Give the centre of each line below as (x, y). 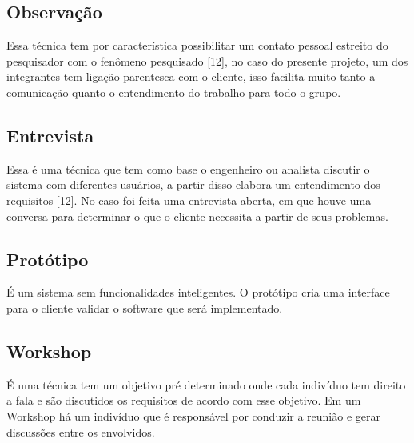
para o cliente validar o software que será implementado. (145, 307)
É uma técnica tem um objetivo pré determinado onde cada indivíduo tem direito (206, 384)
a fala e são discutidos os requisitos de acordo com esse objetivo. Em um (184, 400)
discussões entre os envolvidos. (81, 431)
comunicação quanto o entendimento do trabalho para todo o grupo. (174, 92)
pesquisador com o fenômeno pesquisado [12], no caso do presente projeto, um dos (207, 60)
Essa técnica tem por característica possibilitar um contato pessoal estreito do (197, 45)
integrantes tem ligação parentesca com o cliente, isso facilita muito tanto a (191, 76)
